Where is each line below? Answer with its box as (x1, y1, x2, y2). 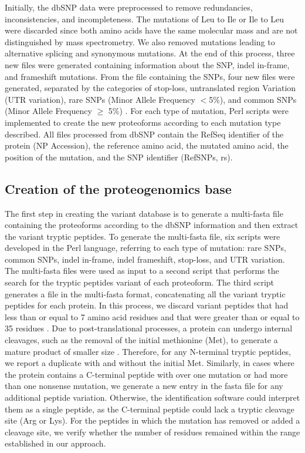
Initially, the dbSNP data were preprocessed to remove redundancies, (5, 1, 253, 13)
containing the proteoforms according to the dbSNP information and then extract (5, 219, 299, 231)
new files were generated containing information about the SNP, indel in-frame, (5, 58, 290, 71)
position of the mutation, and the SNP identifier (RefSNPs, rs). (5, 150, 233, 163)
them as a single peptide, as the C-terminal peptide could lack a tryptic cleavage (5, 402, 294, 415)
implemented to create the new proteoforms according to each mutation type (5, 116, 281, 128)
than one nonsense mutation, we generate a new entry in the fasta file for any (5, 380, 283, 392)
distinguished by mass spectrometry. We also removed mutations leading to (5, 35, 275, 48)
